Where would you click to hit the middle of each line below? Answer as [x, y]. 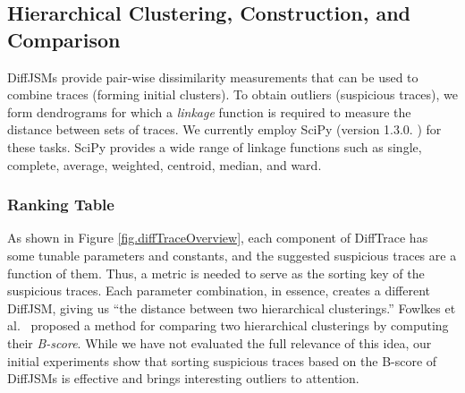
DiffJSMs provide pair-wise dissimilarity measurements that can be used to [213, 77]
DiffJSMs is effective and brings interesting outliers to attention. [183, 378]
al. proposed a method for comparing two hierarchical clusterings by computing [228, 325]
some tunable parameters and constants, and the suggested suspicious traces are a [232, 255]
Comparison [64, 39]
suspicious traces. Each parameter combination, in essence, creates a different [219, 290]
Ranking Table [61, 205]
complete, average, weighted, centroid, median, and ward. [165, 164]
